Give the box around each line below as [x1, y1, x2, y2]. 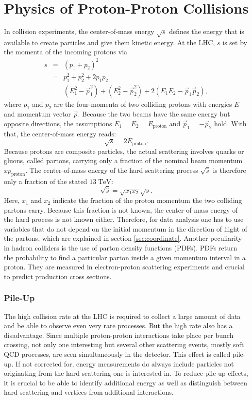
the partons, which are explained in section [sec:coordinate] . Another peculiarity [4, 233, 242, 243]
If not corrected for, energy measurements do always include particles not [16, 358, 234, 368]
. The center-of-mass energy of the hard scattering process [25, 165, 198, 175]
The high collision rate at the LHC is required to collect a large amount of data [4, 311, 241, 321]
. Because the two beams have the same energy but [78, 109, 230, 119]
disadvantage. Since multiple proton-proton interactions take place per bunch [4, 330, 234, 340]
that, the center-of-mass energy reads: [4, 128, 116, 138]
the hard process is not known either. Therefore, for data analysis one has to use [4, 214, 244, 224]
